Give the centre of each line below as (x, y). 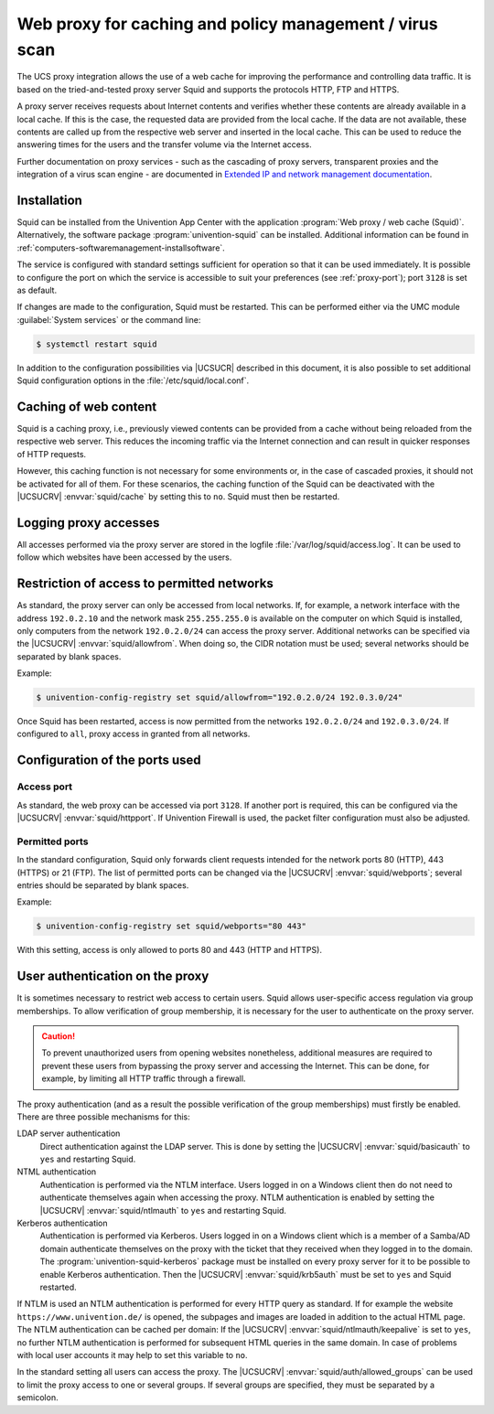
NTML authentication (57, 1172)
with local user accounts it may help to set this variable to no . (132, 1355)
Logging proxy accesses (88, 523)
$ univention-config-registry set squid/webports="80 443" (171, 927)
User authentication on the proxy (113, 976)
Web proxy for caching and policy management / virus (227, 24)
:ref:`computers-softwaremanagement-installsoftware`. (121, 248)
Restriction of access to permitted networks (145, 584)
